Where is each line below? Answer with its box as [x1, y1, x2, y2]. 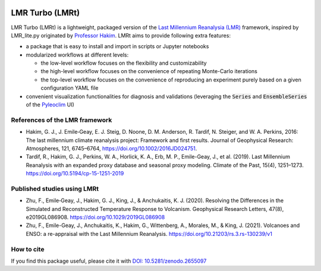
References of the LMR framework [11, 116, 112, 124]
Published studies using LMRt [11, 184, 99, 193]
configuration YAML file [40, 84, 99, 92]
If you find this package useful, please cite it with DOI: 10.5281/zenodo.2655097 [11, 257, 207, 264]
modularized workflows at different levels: [26, 51, 129, 58]
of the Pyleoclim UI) [26, 101, 74, 108]
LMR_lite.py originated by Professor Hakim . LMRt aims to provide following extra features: [11, 31, 231, 39]
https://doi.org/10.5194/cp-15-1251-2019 [26, 170, 124, 177]
